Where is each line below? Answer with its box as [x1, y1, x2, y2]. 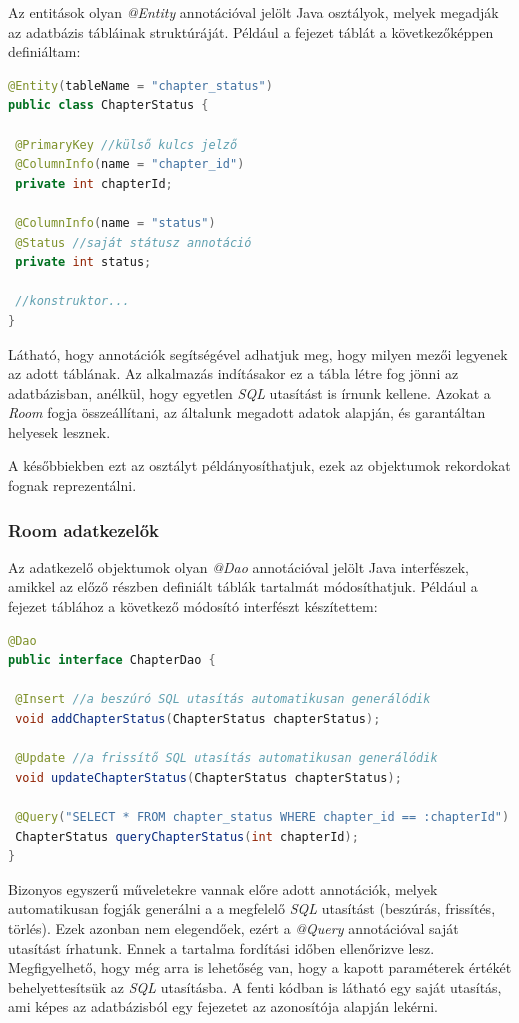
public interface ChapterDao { [8, 653, 216, 668]
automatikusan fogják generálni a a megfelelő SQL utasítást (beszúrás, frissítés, [8, 898, 496, 919]
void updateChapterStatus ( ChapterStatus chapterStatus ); [15, 770, 402, 785]
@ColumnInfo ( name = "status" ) [15, 215, 216, 230]
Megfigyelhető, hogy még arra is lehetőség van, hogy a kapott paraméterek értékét [8, 957, 512, 978]
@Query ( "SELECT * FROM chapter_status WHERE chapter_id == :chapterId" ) [15, 810, 510, 824]
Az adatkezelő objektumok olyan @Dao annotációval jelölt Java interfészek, [8, 556, 469, 577]
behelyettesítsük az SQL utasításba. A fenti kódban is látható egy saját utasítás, [8, 976, 502, 997]
